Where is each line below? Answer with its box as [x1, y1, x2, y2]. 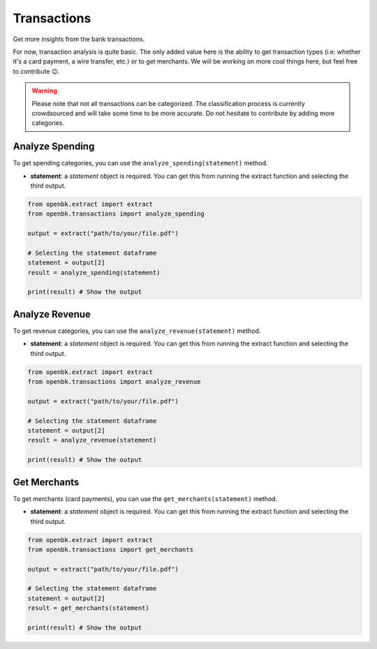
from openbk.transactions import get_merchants [27, 545, 193, 553]
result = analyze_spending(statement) [27, 269, 161, 276]
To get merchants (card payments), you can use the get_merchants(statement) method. [13, 494, 278, 502]
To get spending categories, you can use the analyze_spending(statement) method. [13, 159, 268, 167]
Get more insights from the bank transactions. [13, 35, 145, 43]
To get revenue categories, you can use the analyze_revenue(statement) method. [13, 327, 261, 335]
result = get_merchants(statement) [27, 604, 149, 612]
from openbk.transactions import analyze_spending [27, 210, 205, 218]
